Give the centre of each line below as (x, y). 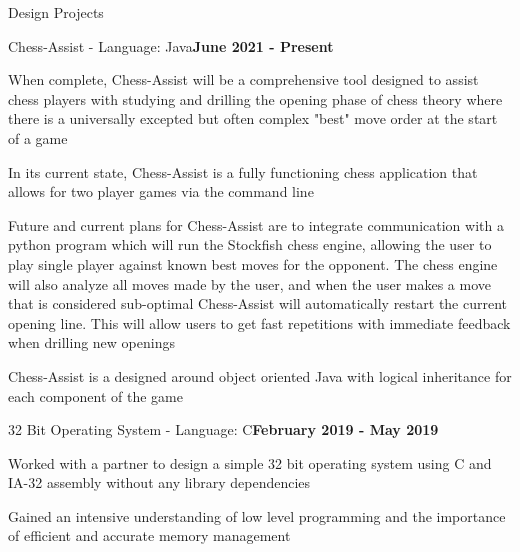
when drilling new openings (91, 342)
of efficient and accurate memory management (149, 535)
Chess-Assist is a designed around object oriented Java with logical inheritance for (260, 375)
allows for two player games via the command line (161, 191)
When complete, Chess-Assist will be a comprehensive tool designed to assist (243, 79)
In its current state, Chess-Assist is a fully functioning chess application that (243, 171)
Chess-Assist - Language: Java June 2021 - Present (171, 45)
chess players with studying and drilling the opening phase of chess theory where (255, 98)
